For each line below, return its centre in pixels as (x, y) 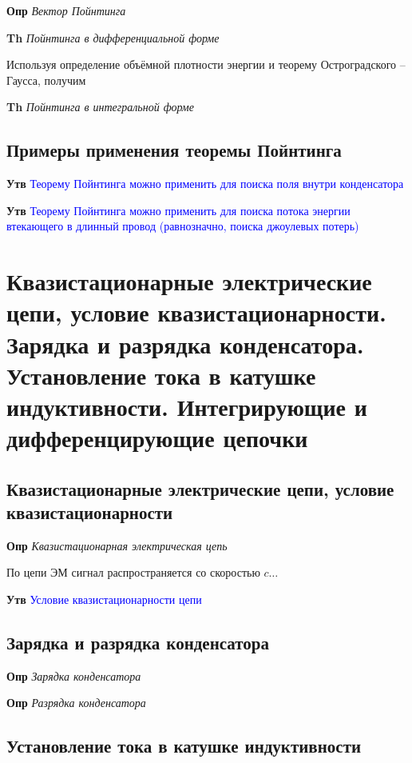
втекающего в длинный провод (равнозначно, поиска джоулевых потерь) (183, 226)
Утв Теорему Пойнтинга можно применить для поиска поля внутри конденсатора (205, 184)
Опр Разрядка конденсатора (76, 703)
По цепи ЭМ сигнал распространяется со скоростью (133, 572)
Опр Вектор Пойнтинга (66, 10)
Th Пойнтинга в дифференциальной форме (113, 37)
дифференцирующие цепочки (157, 438)
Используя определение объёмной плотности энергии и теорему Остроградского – (206, 64)
